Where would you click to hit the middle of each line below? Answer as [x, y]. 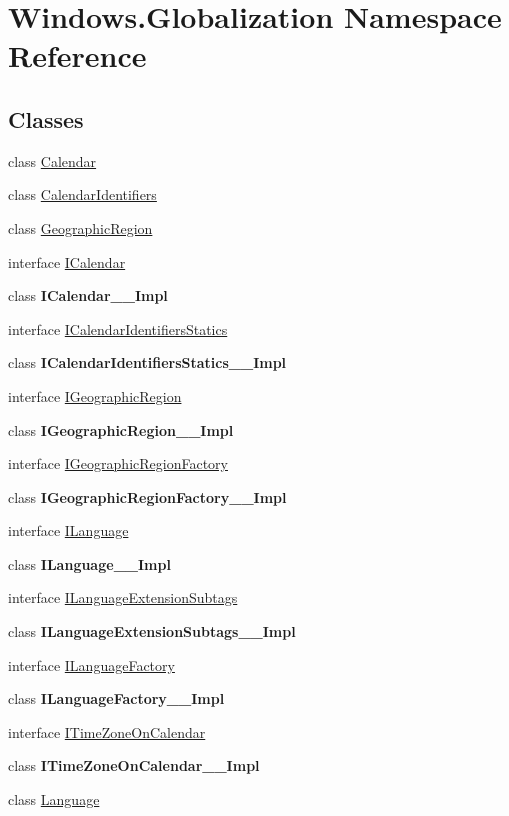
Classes [46, 118]
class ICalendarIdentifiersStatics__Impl [147, 362]
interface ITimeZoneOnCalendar [107, 731]
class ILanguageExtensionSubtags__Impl [152, 631]
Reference [77, 55]
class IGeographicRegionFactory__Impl [147, 496]
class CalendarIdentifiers [82, 194]
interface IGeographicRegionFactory [118, 463]
